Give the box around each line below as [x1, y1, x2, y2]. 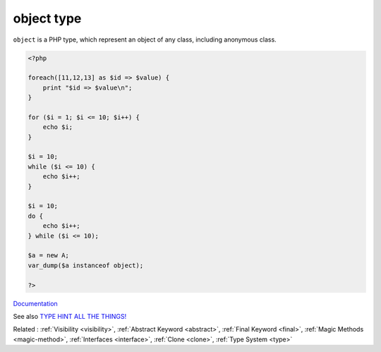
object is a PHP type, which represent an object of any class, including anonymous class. [13, 35, 277, 44]
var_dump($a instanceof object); [28, 261, 144, 269]
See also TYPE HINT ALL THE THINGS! [13, 312, 127, 320]
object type [13, 11, 82, 26]
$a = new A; [28, 251, 70, 260]
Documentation [13, 299, 58, 308]
